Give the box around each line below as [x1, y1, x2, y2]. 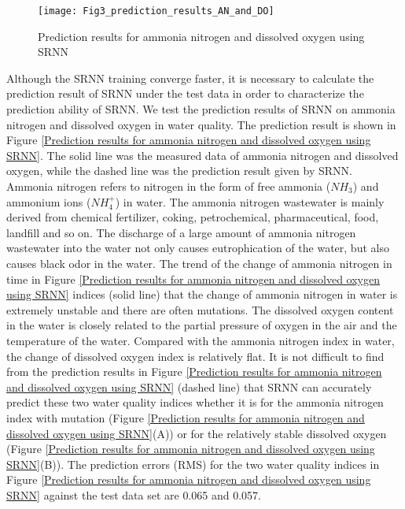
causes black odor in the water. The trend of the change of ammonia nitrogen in [6, 254, 392, 271]
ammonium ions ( [6, 193, 91, 210]
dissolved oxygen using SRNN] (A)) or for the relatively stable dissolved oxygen [6, 425, 387, 441]
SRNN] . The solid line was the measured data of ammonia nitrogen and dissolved [6, 147, 399, 163]
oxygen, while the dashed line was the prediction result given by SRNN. [6, 162, 352, 179]
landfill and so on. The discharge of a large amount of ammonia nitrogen [6, 224, 356, 240]
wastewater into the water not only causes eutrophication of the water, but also [6, 240, 389, 256]
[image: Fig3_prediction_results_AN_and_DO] [38, 6, 274, 17]
